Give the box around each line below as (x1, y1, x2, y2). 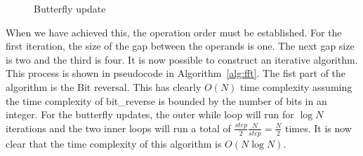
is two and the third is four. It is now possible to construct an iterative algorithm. (6, 52, 358, 66)
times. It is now (284, 120, 352, 135)
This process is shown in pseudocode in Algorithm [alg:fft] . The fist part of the (6, 66, 346, 80)
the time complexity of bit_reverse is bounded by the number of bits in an (6, 93, 327, 108)
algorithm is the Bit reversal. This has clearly (6, 79, 202, 94)
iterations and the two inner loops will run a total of (6, 120, 231, 135)
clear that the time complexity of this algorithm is (6, 136, 222, 150)
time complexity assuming (240, 79, 352, 94)
